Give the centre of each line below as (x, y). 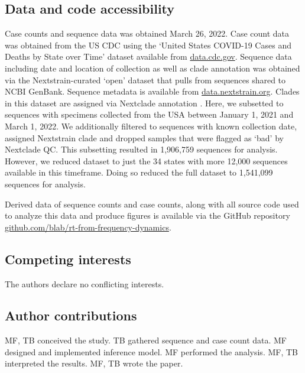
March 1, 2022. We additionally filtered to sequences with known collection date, (151, 126)
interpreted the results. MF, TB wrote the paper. (94, 363)
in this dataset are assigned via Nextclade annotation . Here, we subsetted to (144, 103)
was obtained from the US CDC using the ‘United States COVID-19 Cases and (148, 45)
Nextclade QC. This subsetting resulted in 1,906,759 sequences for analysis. (141, 149)
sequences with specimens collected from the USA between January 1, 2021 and (149, 114)
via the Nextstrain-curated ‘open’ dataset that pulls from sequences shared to (145, 80)
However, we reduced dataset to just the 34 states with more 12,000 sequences (146, 160)
